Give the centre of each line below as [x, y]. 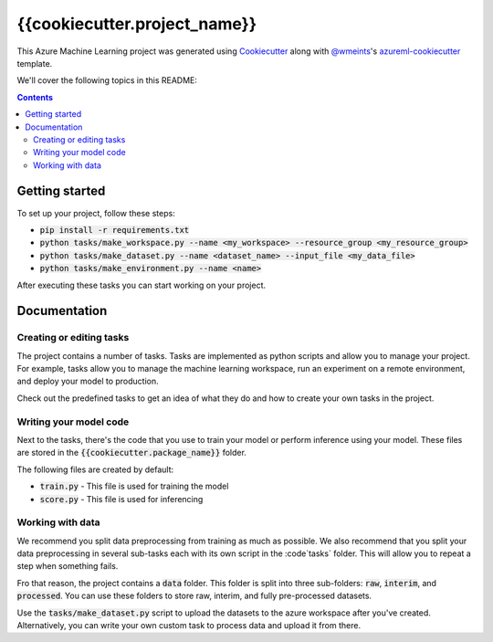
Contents [35, 97]
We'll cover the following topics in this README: [107, 80]
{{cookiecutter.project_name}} [137, 24]
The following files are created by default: [95, 469]
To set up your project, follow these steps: [96, 213]
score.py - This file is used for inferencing [121, 499]
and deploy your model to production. [88, 381]
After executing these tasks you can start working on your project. [142, 285]
